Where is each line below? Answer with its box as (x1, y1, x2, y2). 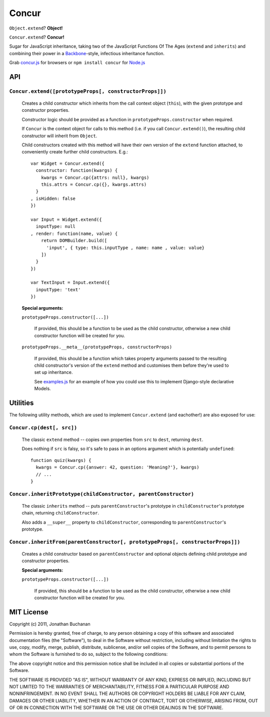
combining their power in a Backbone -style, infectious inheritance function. (9, 50, 165, 56)
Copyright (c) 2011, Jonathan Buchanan (9, 621, 90, 627)
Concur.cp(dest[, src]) (9, 424, 77, 431)
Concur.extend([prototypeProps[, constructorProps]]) (9, 88, 167, 95)
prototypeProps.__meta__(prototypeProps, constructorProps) (21, 344, 172, 350)
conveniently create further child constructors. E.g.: (21, 149, 128, 155)
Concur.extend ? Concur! (9, 34, 64, 40)
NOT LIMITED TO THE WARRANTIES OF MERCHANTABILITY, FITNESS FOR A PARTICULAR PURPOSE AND (9, 684, 229, 690)
